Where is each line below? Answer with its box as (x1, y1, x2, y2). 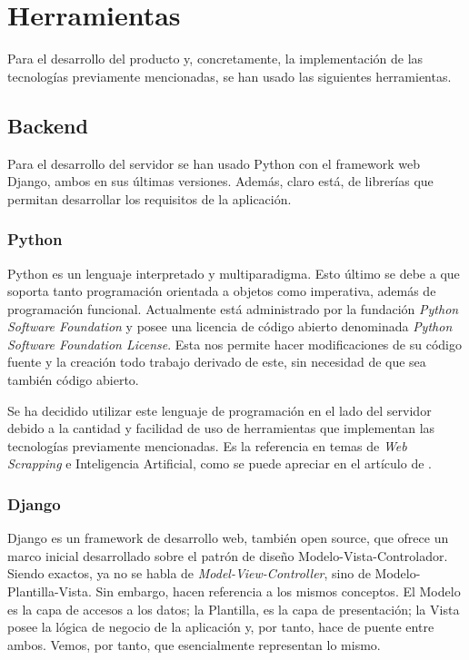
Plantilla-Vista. (7, 582, 92, 601)
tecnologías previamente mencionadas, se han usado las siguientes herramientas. (7, 66, 452, 85)
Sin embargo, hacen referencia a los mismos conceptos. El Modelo (95, 582, 461, 601)
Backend (7, 111, 88, 139)
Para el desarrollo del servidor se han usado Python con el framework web (7, 153, 421, 172)
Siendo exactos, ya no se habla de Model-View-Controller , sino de (7, 564, 371, 583)
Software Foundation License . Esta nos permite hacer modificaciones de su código (7, 334, 462, 353)
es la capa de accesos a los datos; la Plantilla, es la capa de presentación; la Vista (7, 599, 460, 618)
